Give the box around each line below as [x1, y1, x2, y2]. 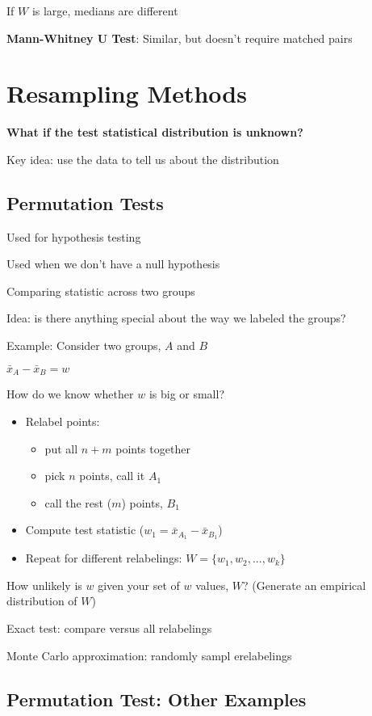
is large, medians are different [31, 2, 178, 19]
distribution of [6, 592, 77, 609]
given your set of [98, 576, 180, 593]
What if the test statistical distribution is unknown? [6, 124, 303, 141]
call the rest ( [44, 494, 112, 511]
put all [44, 440, 78, 457]
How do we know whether [6, 385, 134, 402]
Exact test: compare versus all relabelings [6, 619, 212, 636]
